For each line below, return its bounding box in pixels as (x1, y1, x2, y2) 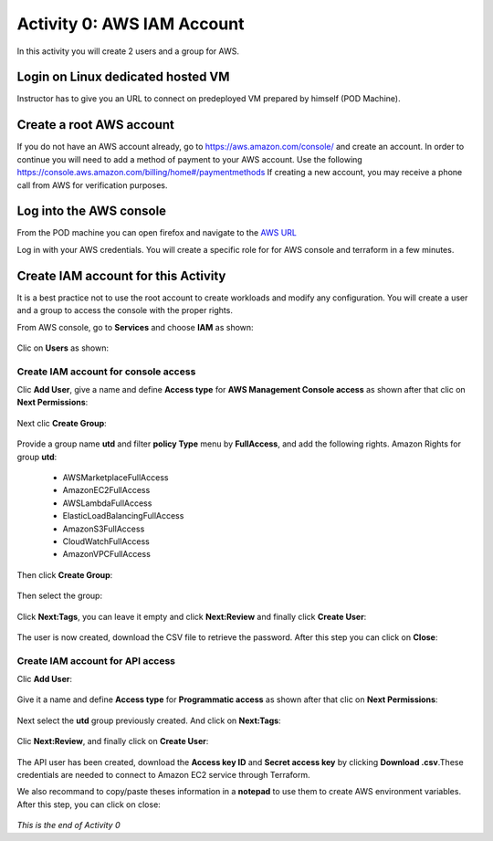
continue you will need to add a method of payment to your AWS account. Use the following (16, 153, 362, 164)
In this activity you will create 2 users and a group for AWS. (16, 46, 240, 57)
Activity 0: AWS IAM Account (16, 14, 245, 34)
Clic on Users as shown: (16, 342, 110, 353)
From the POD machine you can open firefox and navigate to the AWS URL (16, 227, 297, 238)
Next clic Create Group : (16, 417, 107, 428)
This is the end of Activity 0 (16, 820, 121, 831)
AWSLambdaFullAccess (62, 498, 152, 509)
